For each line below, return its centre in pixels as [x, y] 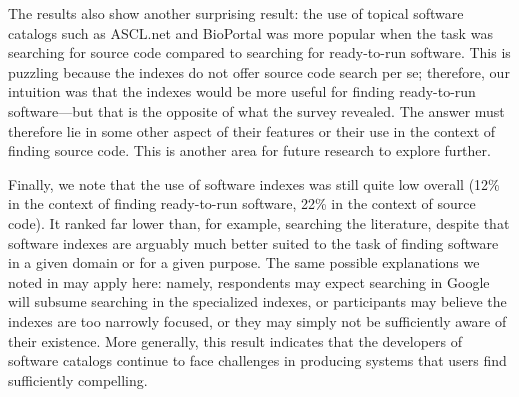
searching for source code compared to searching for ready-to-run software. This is [259, 52]
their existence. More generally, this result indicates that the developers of [235, 340]
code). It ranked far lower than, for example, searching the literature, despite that [259, 222]
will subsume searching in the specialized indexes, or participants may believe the [257, 301]
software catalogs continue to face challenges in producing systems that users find [257, 360]
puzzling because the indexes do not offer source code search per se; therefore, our [259, 71]
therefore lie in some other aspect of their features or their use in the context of [252, 130]
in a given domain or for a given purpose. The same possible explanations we [244, 262]
